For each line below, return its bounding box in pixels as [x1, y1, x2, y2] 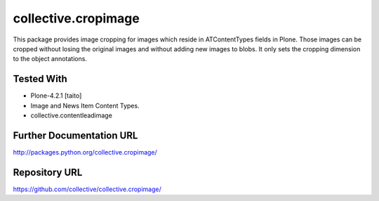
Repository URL [13, 166, 83, 179]
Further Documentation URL [13, 129, 138, 141]
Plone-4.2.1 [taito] [30, 91, 82, 100]
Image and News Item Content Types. [30, 101, 140, 110]
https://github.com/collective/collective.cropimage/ [13, 185, 161, 193]
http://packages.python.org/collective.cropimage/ [13, 148, 157, 156]
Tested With [13, 73, 68, 85]
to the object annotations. [13, 55, 88, 63]
